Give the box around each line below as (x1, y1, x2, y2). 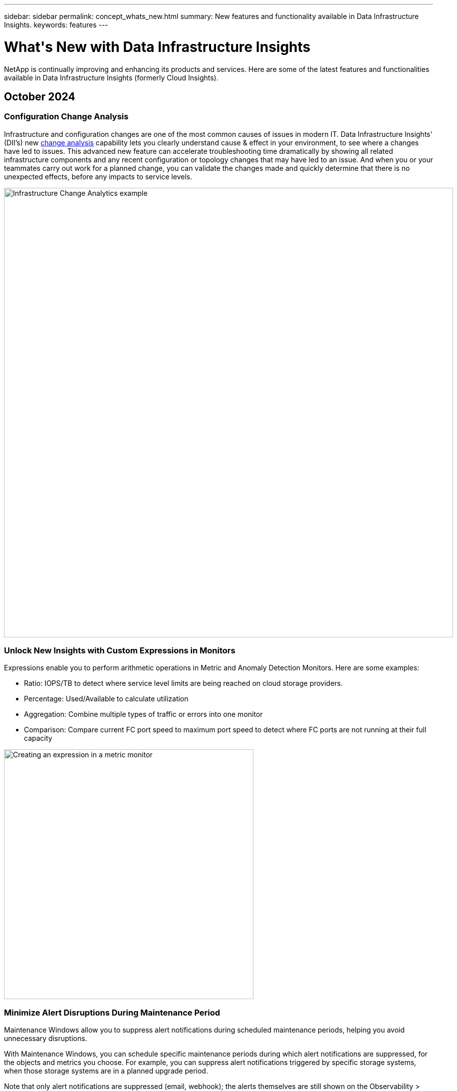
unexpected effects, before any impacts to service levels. (4, 172, 193, 181)
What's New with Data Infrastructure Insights (4, 38, 311, 55)
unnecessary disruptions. (4, 1034, 87, 1043)
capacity (24, 734, 52, 743)
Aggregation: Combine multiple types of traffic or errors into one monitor (24, 710, 263, 719)
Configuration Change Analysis (4, 111, 129, 122)
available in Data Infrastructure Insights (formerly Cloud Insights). (4, 73, 219, 82)
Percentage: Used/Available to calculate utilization (24, 694, 189, 703)
